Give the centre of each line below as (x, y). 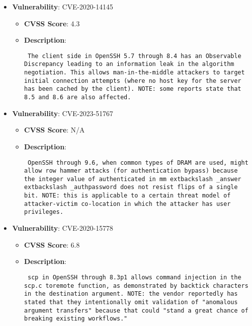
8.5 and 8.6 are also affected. (78, 98)
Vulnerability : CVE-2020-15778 (63, 228)
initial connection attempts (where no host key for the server (133, 81)
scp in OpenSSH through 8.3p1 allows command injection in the (134, 277)
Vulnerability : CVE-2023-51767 (63, 113)
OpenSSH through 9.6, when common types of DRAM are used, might (138, 163)
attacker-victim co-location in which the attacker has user (127, 204)
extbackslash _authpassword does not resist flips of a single (131, 187)
